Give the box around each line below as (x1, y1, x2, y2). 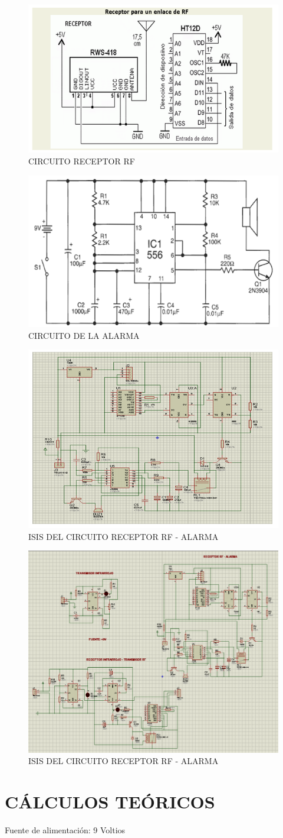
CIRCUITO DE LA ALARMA (28, 329, 140, 341)
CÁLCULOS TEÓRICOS (5, 790, 215, 813)
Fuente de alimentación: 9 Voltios (5, 823, 126, 836)
